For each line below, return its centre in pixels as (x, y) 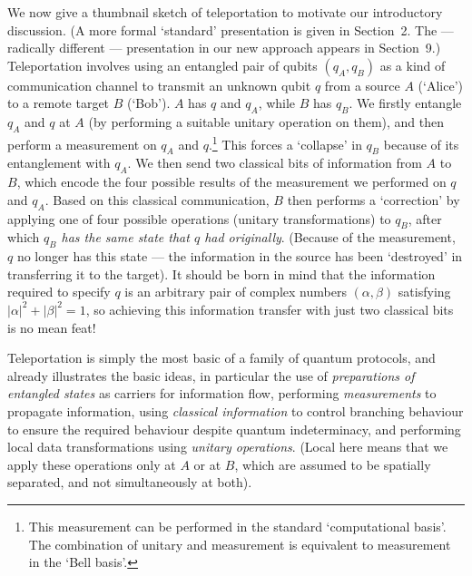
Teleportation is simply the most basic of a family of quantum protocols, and (221, 358)
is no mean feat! (52, 327)
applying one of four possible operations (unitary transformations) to (199, 218)
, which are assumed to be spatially (333, 464)
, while (277, 103)
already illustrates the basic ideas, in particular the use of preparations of (211, 375)
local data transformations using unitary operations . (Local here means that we (228, 447)
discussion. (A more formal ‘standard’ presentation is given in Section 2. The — (231, 29)
